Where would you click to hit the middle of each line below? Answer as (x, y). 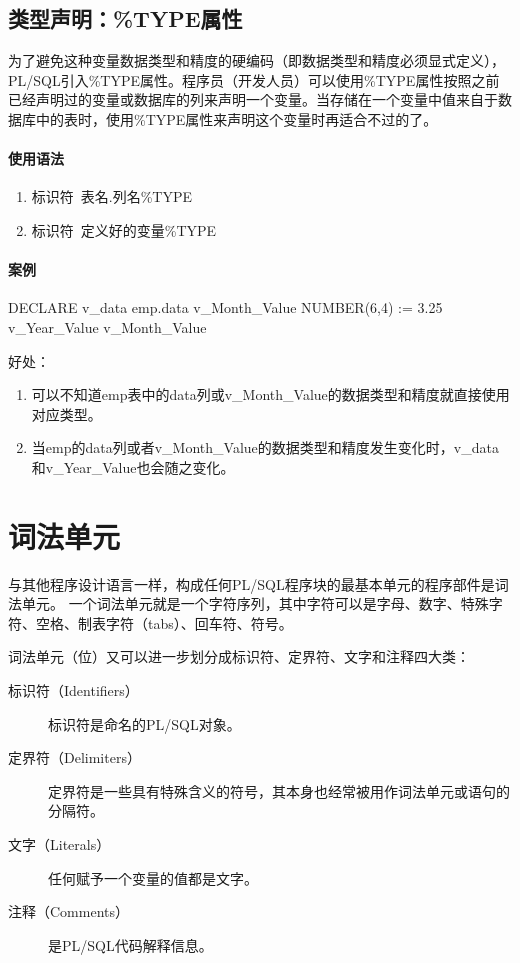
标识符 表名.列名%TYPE (112, 196)
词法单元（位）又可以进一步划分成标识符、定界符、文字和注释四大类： (239, 656)
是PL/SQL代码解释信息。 (130, 944)
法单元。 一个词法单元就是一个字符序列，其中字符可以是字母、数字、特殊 (248, 603)
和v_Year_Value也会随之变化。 (133, 466)
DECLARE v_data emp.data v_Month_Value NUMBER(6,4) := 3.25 (225, 307)
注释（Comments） (69, 911)
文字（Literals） (59, 843)
